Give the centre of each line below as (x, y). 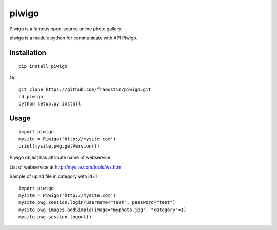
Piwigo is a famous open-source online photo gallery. (66, 29)
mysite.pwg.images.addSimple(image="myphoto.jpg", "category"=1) (103, 210)
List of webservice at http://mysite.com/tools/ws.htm (65, 167)
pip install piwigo (43, 66)
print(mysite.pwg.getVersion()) (59, 146)
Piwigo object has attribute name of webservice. (61, 158)
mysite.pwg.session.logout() (55, 217)
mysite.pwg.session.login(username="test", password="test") (97, 203)
